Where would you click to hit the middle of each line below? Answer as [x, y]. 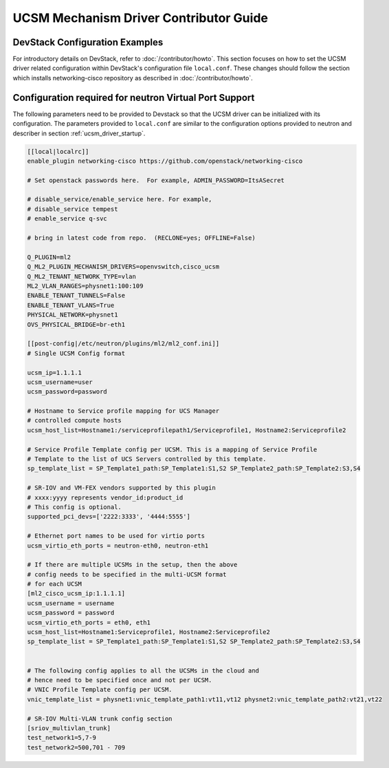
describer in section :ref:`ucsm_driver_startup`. [79, 133]
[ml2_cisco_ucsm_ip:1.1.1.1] [76, 594]
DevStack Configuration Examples [88, 42]
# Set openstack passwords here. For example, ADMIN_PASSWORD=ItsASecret [156, 180]
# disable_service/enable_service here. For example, [120, 200]
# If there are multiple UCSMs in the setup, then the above [132, 565]
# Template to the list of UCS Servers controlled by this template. [147, 459]
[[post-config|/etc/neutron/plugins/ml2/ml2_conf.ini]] [123, 344]
